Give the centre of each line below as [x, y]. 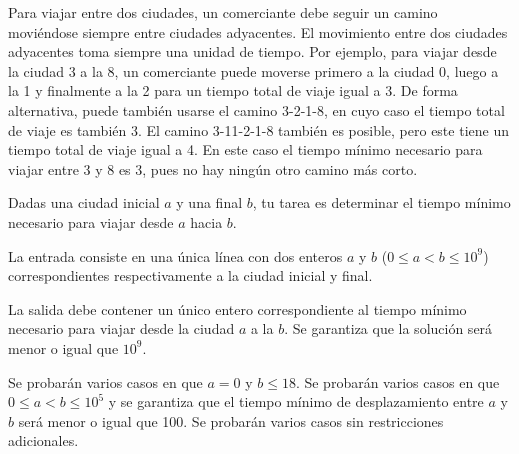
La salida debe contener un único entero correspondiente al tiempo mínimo [237, 308]
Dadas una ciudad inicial [84, 202]
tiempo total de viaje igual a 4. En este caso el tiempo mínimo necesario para [245, 149]
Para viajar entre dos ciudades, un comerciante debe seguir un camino [223, 12]
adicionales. [43, 440]
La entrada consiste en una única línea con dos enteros [175, 255]
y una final [209, 202]
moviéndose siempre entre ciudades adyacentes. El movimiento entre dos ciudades [258, 31]
